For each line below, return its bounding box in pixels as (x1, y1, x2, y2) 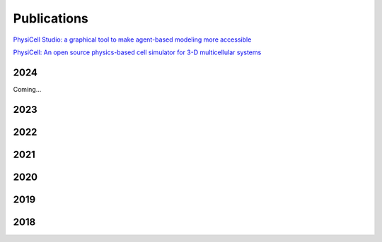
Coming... (13, 85, 42, 93)
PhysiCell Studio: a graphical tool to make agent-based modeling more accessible (13, 35, 252, 44)
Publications (13, 11, 88, 26)
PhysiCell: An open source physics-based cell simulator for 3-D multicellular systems (13, 48, 262, 56)
